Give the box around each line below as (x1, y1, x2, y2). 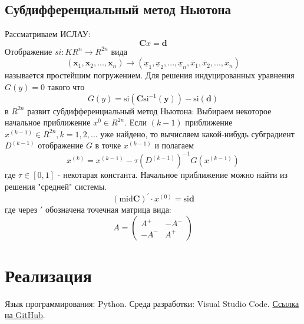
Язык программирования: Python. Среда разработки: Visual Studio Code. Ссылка (5, 297, 299, 309)
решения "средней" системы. (5, 180, 107, 193)
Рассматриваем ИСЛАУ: (5, 28, 91, 40)
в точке (95, 139, 121, 151)
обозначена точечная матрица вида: (45, 203, 171, 216)
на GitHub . (5, 309, 45, 321)
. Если (124, 116, 147, 128)
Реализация (5, 263, 92, 287)
